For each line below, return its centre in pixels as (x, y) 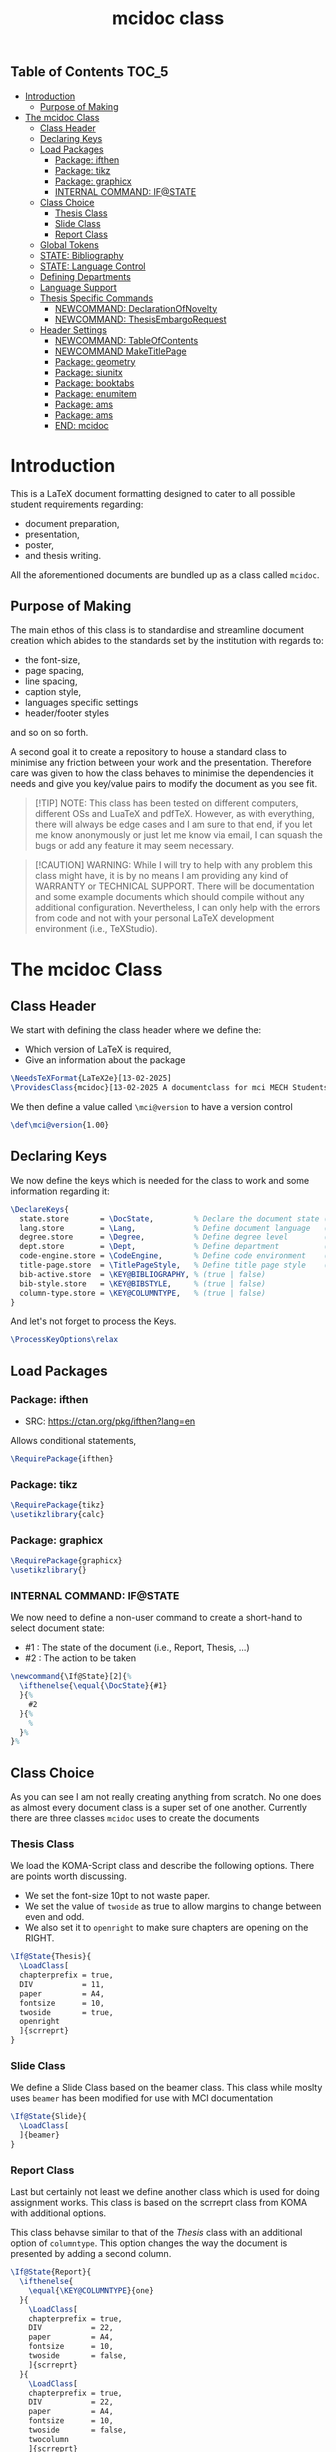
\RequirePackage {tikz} (57, 1505)
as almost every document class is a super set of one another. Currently (159, 1808)
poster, (39, 544)
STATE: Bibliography (81, 255)
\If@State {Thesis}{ (51, 1957)
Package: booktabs (94, 383)
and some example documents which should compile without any (169, 897)
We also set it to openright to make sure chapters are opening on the (166, 1928)
